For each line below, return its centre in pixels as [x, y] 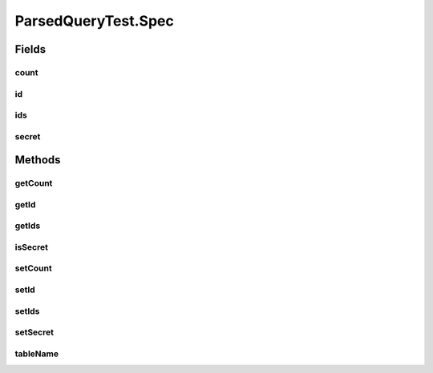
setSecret [34, 332]
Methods [38, 160]
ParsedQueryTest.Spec [94, 21]
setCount [33, 268]
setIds [27, 311]
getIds [28, 226]
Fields [30, 49]
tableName [37, 354]
